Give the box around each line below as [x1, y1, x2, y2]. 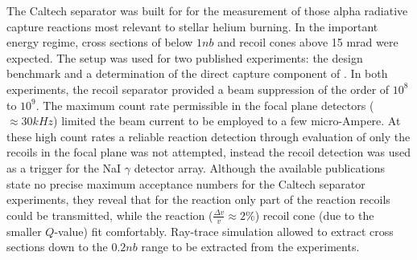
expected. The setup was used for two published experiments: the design [6, 49, 363, 66]
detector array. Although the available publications [134, 159, 386, 176]
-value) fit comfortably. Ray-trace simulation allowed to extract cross [54, 222, 394, 239]
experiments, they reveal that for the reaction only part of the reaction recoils [6, 191, 390, 208]
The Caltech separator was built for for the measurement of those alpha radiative [6, 2, 408, 18]
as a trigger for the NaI [6, 159, 122, 176]
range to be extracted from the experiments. [141, 238, 360, 255]
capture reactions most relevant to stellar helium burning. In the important [6, 18, 378, 35]
